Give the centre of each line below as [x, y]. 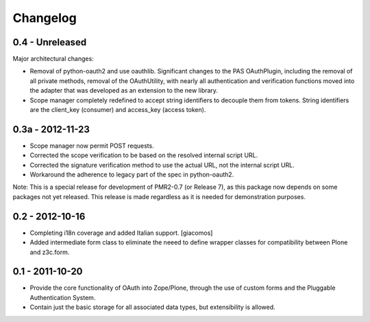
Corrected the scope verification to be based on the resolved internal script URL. [144, 155]
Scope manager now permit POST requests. [92, 146]
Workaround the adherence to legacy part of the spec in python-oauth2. [132, 174]
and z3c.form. [50, 252]
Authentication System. [63, 297]
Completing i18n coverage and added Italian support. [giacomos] [121, 233]
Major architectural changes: [53, 59]
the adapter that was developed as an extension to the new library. [124, 91]
